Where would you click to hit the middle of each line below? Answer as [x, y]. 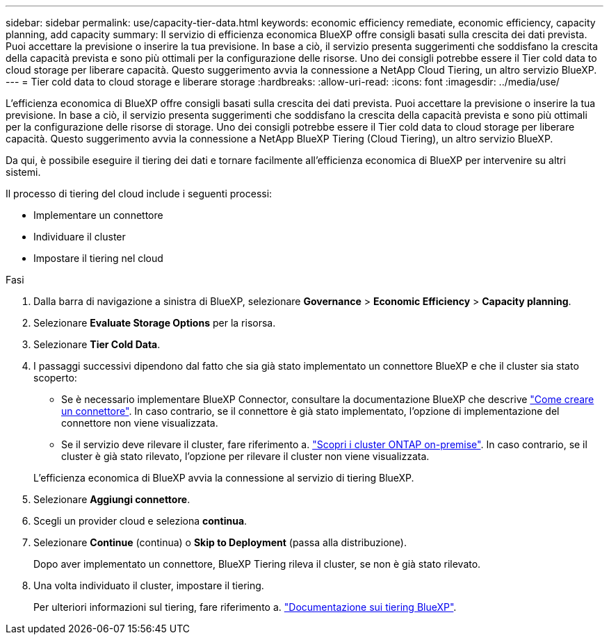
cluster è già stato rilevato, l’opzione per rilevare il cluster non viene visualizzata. [245, 456]
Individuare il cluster [80, 237]
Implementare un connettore [98, 215]
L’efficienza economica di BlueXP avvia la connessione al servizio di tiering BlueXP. [224, 478]
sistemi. [23, 172]
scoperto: [55, 378]
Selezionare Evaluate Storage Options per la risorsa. [155, 323]
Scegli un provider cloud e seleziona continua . [140, 521]
